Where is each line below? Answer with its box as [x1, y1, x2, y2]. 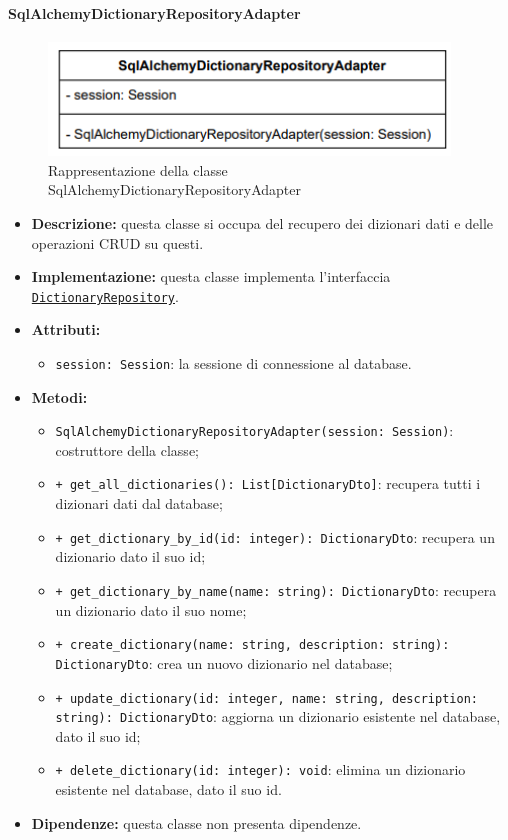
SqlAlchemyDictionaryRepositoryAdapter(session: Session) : [55, 420, 454, 441]
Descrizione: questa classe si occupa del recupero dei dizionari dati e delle [31, 212, 494, 233]
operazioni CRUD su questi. [31, 232, 204, 253]
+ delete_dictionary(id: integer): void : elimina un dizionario [55, 759, 466, 780]
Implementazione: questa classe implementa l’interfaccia [31, 266, 391, 287]
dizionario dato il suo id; [55, 546, 206, 567]
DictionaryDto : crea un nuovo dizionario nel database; [55, 652, 393, 673]
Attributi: [31, 319, 101, 340]
